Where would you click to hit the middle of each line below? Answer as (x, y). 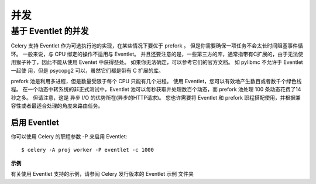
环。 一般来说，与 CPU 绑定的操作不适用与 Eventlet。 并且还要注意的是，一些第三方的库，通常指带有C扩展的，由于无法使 (157, 54)
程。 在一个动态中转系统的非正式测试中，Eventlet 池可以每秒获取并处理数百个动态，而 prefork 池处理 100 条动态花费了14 (156, 89)
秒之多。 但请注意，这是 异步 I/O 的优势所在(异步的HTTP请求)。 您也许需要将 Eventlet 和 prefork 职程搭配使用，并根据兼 (156, 97)
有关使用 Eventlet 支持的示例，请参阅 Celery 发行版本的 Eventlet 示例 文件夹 (102, 174)
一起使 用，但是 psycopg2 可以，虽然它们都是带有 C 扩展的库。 (87, 70)
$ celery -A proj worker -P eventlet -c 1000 (88, 150)
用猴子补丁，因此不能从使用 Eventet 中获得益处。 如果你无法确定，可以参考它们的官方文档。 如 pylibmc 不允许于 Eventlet (157, 62)
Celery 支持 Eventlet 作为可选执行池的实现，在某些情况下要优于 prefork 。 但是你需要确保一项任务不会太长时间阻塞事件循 (157, 46)
